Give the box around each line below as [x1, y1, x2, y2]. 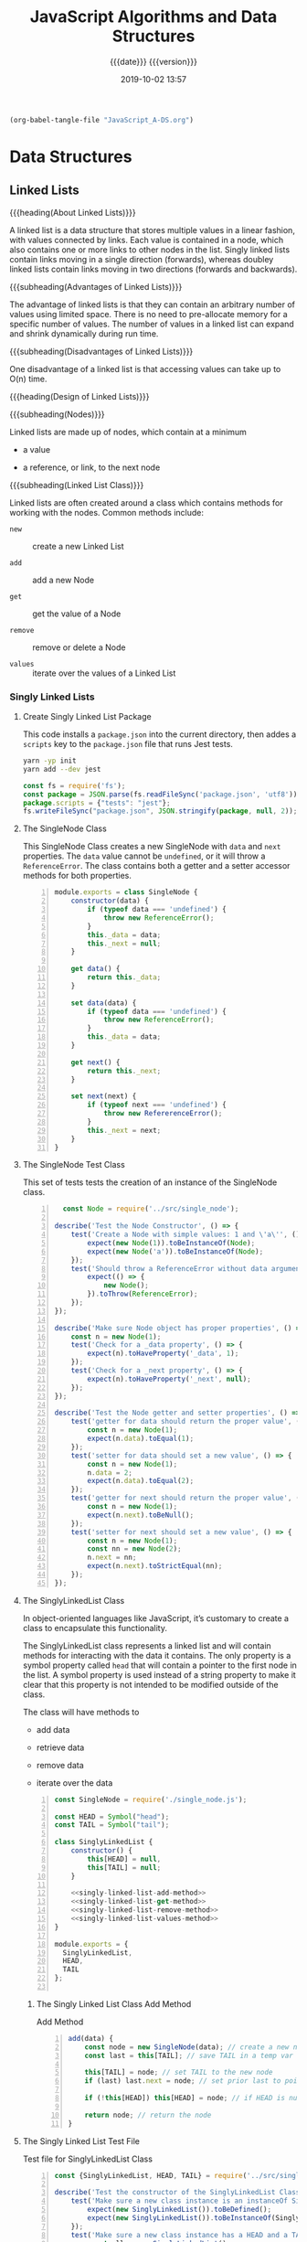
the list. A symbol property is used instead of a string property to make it [22, 1669, 297, 1680]
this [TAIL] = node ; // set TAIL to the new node [84, 2068, 273, 2077]
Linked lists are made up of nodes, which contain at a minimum [9, 426, 247, 437]
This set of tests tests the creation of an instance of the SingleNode [22, 1177, 278, 1188]
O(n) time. [9, 373, 48, 384]
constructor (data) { [70, 896, 149, 906]
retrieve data [36, 1742, 85, 1753]
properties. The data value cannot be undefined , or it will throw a [22, 850, 266, 861]
